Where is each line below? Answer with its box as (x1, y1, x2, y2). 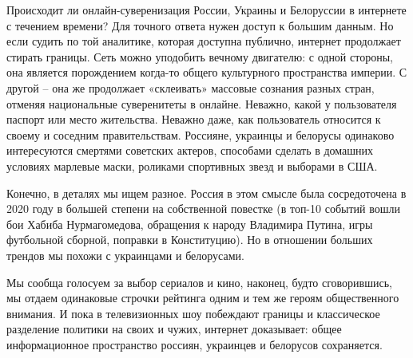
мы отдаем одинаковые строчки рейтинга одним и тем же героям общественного (6, 289, 399, 306)
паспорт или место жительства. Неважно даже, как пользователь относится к (6, 111, 381, 128)
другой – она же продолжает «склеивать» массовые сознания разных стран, (6, 79, 375, 96)
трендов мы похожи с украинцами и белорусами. (6, 246, 244, 263)
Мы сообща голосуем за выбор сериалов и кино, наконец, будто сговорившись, (6, 273, 392, 290)
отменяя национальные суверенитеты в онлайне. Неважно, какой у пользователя (6, 95, 397, 112)
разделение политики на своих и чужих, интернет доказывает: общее (6, 321, 342, 337)
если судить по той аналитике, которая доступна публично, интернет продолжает (6, 33, 401, 49)
